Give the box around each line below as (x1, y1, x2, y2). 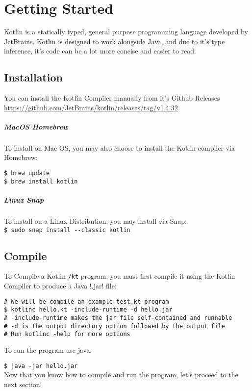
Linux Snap (4, 194, 44, 205)
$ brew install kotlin (4, 178, 78, 185)
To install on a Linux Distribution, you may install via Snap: (4, 215, 187, 226)
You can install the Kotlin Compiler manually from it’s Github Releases (4, 93, 220, 103)
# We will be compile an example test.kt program (4, 298, 169, 305)
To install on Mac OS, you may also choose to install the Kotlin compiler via (4, 142, 235, 153)
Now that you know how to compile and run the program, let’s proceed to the (4, 369, 238, 380)
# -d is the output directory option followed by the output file (4, 322, 226, 330)
